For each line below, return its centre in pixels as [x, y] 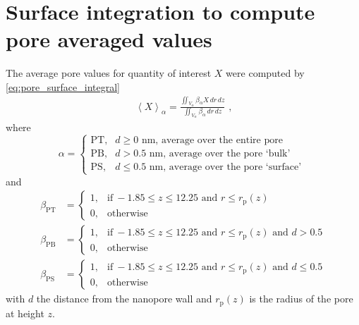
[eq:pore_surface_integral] [63, 86]
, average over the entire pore [219, 141]
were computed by [265, 73]
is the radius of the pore [301, 299]
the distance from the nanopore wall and [124, 299]
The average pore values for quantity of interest [109, 73]
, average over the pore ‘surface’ [232, 167]
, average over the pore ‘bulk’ [227, 154]
